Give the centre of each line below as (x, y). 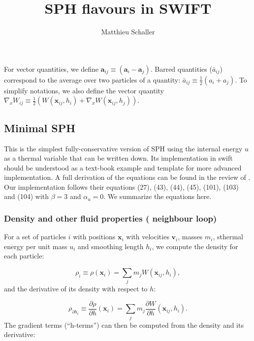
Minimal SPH (40, 128)
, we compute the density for (195, 246)
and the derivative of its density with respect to (76, 289)
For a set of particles (35, 237)
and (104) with (27, 196)
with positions (94, 237)
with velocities (148, 237)
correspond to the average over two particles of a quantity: (92, 79)
